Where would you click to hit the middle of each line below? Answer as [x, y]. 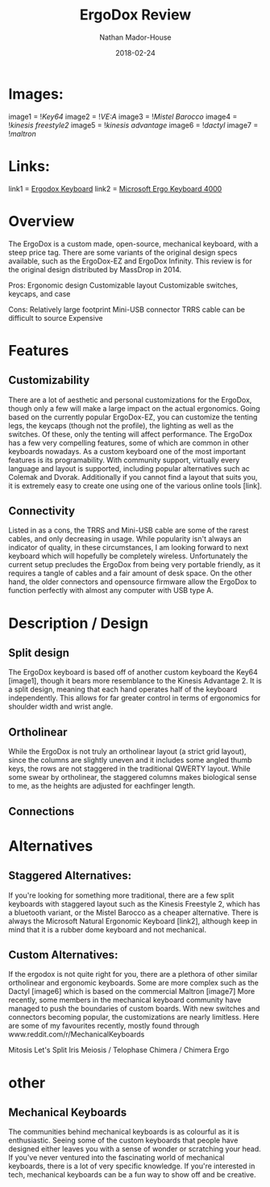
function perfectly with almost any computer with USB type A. [111, 591]
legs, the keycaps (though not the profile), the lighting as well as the [121, 425]
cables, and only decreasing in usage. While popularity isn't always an [125, 539]
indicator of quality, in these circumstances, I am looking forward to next [129, 548]
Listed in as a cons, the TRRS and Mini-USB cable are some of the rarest [129, 530]
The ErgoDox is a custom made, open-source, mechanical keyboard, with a [133, 243]
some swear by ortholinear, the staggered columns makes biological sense [133, 777]
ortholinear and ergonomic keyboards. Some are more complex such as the [134, 983]
